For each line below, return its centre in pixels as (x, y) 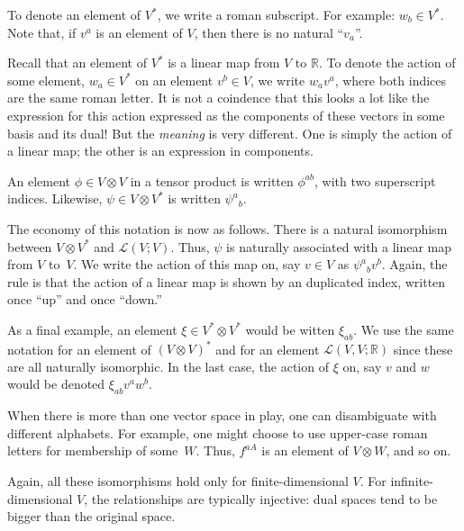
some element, (46, 80)
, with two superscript (375, 180)
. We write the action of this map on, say (187, 264)
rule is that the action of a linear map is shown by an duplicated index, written (227, 281)
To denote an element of (74, 14)
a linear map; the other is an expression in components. (160, 151)
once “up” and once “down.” (85, 299)
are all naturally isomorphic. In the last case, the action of (168, 366)
